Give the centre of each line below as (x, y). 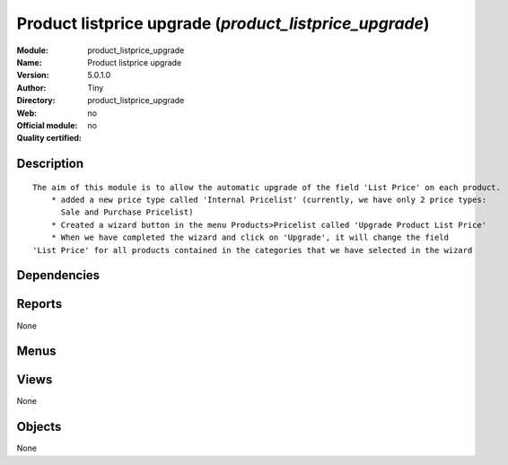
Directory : (36, 101)
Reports (39, 304)
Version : (33, 75)
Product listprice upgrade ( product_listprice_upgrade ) (223, 23)
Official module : (47, 125)
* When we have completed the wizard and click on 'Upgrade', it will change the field (250, 237)
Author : (31, 88)
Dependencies (58, 275)
